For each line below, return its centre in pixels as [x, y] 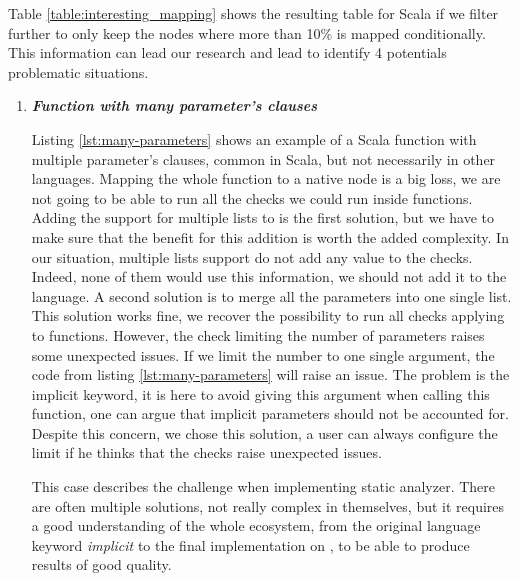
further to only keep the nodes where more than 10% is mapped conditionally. [247, 32]
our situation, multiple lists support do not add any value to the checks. [252, 256]
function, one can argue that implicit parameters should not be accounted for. [270, 413]
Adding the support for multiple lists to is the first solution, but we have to [263, 217]
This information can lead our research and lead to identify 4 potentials [227, 52]
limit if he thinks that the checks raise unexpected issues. [206, 452]
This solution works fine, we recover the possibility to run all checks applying [268, 315]
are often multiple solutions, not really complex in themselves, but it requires [268, 505]
